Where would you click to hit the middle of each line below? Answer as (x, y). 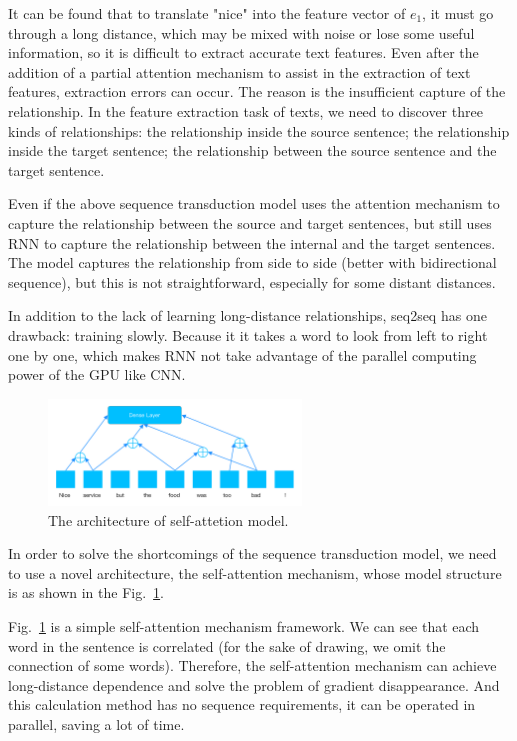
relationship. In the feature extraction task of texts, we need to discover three (245, 110)
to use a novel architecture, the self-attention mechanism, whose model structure (255, 572)
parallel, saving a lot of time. (96, 723)
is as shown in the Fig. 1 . (86, 592)
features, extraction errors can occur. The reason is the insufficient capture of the (257, 91)
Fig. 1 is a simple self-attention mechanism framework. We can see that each (244, 625)
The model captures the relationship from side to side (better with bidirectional (252, 262)
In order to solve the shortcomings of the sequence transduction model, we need (252, 553)
